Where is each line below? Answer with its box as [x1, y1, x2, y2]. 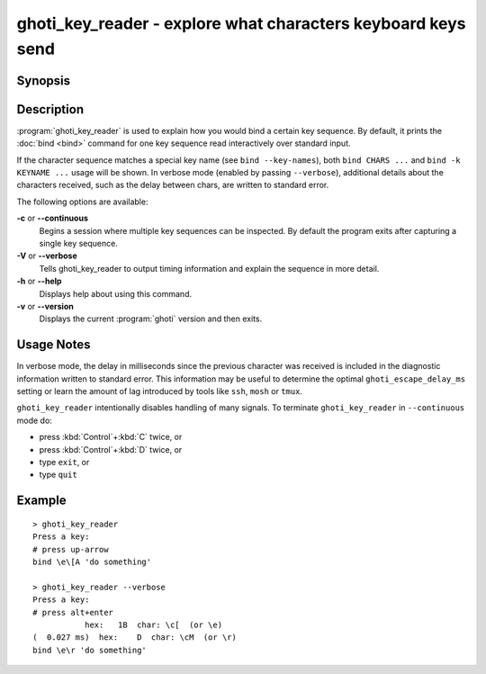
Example [16, 493, 67, 508]
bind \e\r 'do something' [32, 644, 148, 655]
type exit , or [39, 456, 90, 467]
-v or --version [16, 301, 74, 311]
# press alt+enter [32, 607, 114, 617]
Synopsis [16, 73, 71, 88]
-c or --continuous [16, 212, 89, 224]
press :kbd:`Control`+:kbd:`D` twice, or [39, 444, 183, 454]
